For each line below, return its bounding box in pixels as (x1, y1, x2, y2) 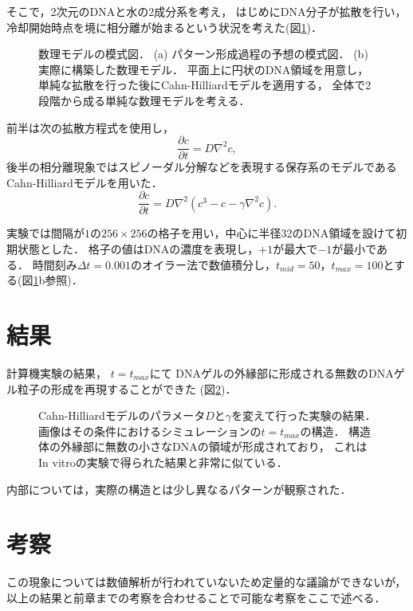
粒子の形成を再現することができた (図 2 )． (17, 380, 237, 397)
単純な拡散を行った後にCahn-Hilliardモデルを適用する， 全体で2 (38, 76, 372, 93)
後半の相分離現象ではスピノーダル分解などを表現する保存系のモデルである (6, 159, 397, 175)
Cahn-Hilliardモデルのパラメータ (38, 407, 206, 424)
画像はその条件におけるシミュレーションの (38, 422, 262, 439)
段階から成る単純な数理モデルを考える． (38, 92, 250, 108)
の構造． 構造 (300, 422, 372, 439)
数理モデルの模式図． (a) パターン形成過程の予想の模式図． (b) (38, 45, 368, 62)
